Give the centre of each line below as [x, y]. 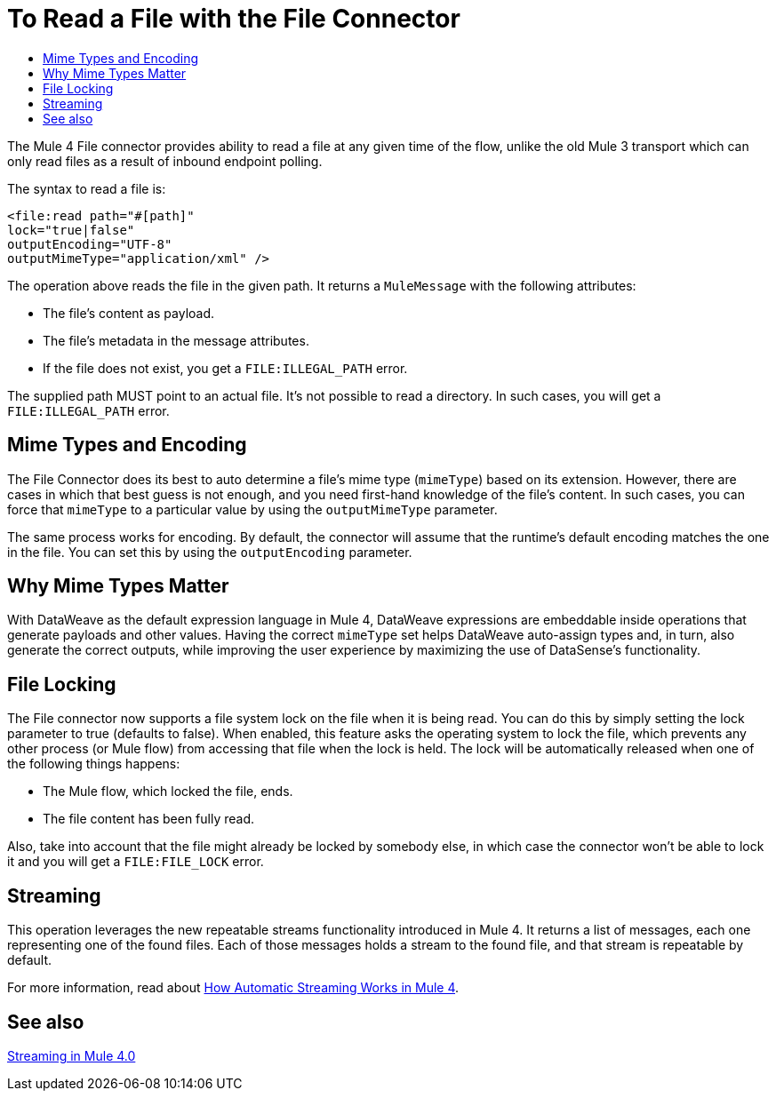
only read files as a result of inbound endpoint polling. [165, 161]
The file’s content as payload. [129, 313]
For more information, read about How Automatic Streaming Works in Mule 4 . [233, 988]
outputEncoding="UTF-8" [90, 244]
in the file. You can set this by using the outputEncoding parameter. [210, 552]
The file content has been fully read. [149, 819]
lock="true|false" [71, 230]
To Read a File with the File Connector [234, 19]
